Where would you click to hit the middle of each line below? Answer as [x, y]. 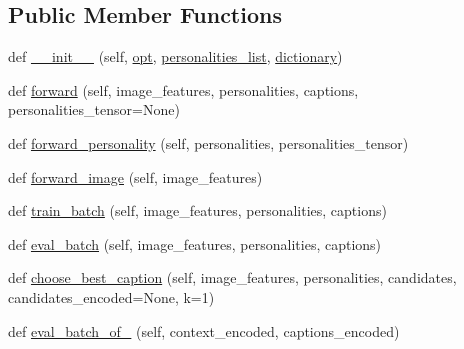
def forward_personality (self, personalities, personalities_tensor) [208, 142]
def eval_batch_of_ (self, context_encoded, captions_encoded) [204, 330]
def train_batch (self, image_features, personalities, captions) [197, 210]
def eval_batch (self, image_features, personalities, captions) [195, 243]
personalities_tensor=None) [94, 109]
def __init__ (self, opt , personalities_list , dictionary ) [175, 56]
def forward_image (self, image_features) [135, 176]
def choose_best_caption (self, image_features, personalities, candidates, [232, 277]
